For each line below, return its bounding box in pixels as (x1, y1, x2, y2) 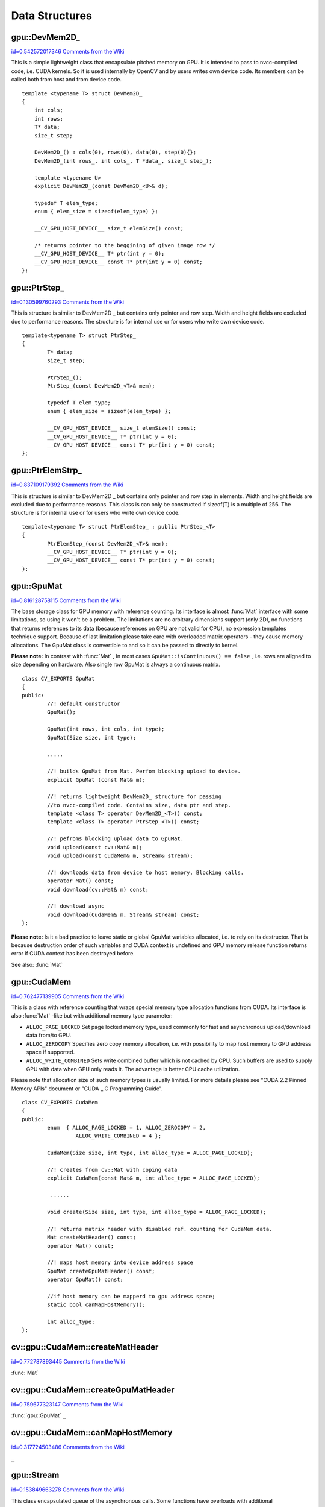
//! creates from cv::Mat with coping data (47, 1166, 178, 1174)
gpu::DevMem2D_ (11, 32, 81, 42)
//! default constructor (47, 700, 120, 707)
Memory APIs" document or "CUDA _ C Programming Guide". (11, 1085, 163, 1092)
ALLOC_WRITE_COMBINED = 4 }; (75, 1133, 162, 1139)
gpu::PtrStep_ (11, 282, 64, 292)
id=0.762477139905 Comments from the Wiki (11, 992, 125, 1000)
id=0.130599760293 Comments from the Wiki (11, 298, 125, 306)
